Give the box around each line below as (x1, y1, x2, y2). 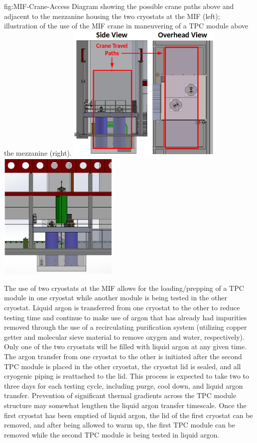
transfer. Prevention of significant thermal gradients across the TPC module (4, 390, 237, 401)
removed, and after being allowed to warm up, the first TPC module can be (4, 420, 235, 430)
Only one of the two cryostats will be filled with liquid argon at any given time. (4, 341, 247, 352)
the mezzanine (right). (4, 147, 72, 158)
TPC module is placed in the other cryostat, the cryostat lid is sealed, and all (4, 361, 241, 371)
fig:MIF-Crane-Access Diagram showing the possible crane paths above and (4, 1, 234, 11)
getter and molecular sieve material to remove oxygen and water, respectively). (4, 331, 245, 342)
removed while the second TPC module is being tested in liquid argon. (4, 429, 220, 440)
